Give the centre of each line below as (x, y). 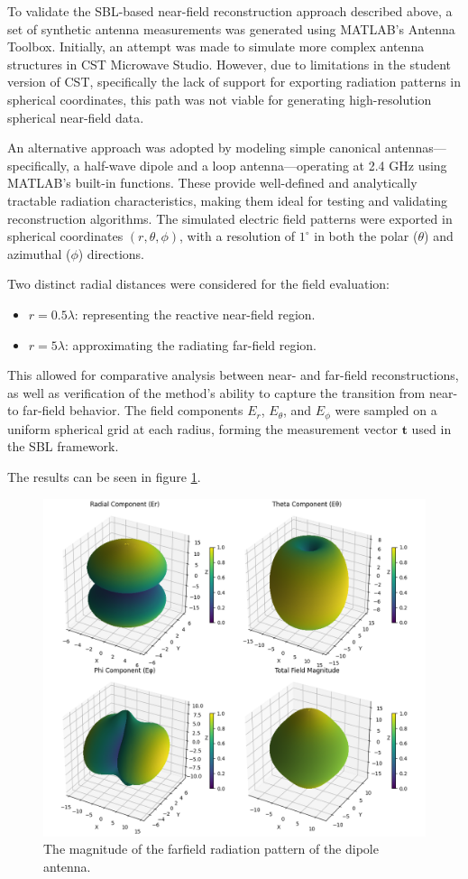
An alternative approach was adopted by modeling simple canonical (194, 148)
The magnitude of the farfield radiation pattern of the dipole (211, 849)
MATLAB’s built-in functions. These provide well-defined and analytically (212, 183)
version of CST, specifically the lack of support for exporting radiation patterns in (234, 82)
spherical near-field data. (76, 117)
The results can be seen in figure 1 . (104, 476)
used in (431, 428)
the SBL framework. (63, 446)
